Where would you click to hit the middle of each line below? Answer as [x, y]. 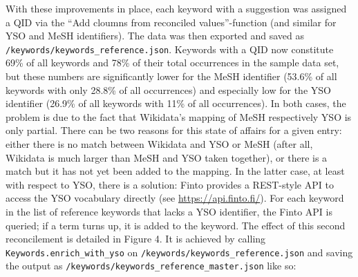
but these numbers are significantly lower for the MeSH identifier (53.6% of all [171, 76]
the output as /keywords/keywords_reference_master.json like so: [151, 266]
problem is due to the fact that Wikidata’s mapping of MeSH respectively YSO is [179, 116]
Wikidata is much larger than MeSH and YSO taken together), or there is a [167, 157]
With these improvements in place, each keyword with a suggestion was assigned [176, 8]
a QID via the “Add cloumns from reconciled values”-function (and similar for [171, 22]
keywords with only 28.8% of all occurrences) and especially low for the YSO [168, 89]
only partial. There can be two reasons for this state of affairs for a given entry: [174, 130]
